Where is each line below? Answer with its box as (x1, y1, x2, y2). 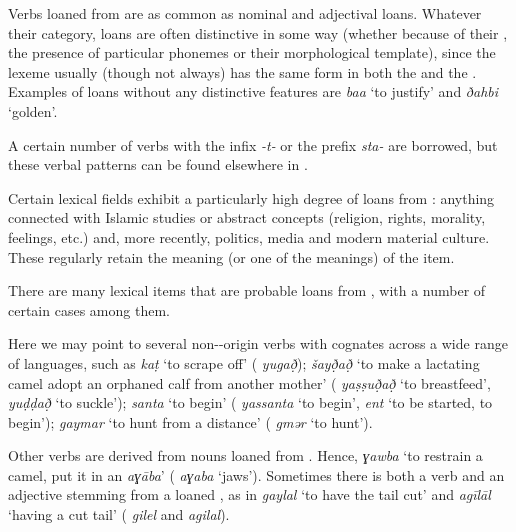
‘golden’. (8, 100, 58, 121)
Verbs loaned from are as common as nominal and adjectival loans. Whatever (8, 3, 482, 23)
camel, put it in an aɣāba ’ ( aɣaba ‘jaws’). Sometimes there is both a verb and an (8, 464, 505, 485)
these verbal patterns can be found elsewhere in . (8, 154, 308, 175)
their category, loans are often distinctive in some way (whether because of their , (8, 22, 508, 43)
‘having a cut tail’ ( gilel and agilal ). (8, 504, 230, 525)
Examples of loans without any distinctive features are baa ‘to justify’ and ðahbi (8, 81, 499, 102)
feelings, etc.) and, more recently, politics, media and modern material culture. (8, 226, 490, 247)
